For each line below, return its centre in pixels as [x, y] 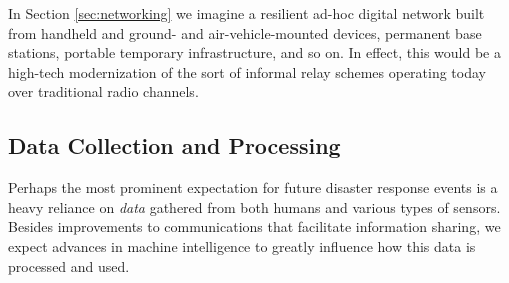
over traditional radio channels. [103, 91]
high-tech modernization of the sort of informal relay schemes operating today [247, 71]
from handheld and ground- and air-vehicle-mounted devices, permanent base [245, 32]
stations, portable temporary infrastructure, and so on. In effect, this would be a [254, 52]
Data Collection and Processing [174, 145]
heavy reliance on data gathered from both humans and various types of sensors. [254, 206]
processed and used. [69, 265]
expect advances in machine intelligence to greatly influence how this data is [242, 245]
